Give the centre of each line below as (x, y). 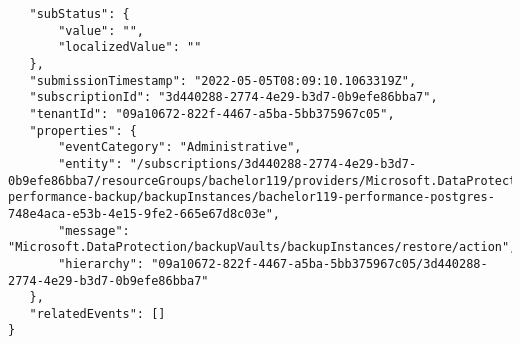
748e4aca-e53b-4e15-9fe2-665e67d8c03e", (144, 213)
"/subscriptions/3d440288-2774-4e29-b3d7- (273, 163)
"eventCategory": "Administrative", (180, 147)
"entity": (90, 163)
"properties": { (83, 130)
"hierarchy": (101, 263)
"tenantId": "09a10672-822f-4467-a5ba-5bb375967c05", (212, 113)
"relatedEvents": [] (97, 313)
